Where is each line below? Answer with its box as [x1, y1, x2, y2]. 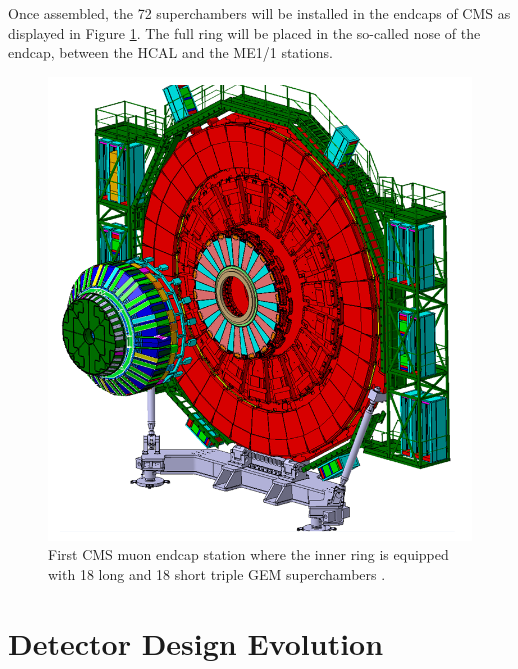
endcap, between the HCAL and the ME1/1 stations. [8, 42, 333, 63]
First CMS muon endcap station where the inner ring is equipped [48, 544, 449, 565]
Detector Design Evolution [8, 622, 384, 663]
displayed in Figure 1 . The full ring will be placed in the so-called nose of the [8, 22, 481, 43]
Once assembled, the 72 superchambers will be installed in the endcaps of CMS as [8, 3, 511, 23]
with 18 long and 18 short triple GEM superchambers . [48, 563, 386, 584]
